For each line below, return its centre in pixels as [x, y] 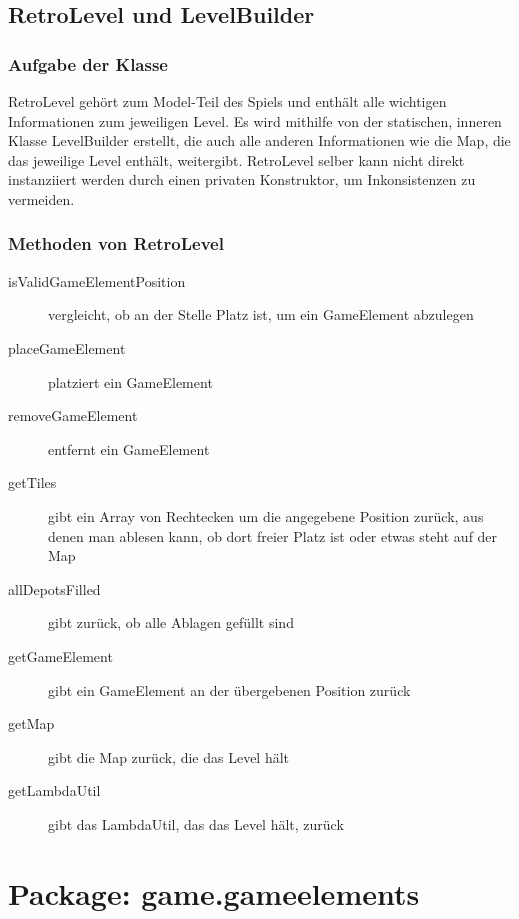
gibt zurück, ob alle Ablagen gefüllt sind [171, 622]
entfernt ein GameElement [129, 448]
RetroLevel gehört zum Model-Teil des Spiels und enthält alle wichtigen [227, 101]
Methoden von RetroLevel [116, 243]
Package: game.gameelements [214, 892]
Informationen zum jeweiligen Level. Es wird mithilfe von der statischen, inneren [255, 120]
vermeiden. [41, 198]
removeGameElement [73, 415]
